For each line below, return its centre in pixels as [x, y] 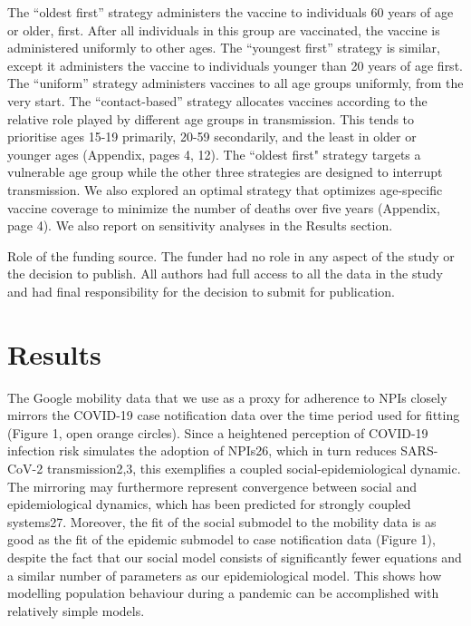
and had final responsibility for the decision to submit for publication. [201, 291]
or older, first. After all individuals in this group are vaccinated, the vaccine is [224, 29]
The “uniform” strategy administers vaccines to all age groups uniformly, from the [235, 83]
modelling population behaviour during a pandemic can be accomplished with [223, 593]
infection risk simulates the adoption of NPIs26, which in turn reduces [202, 450]
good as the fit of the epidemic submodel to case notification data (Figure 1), [221, 539]
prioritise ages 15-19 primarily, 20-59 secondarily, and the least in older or [212, 137]
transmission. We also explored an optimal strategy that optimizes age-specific [225, 189]
